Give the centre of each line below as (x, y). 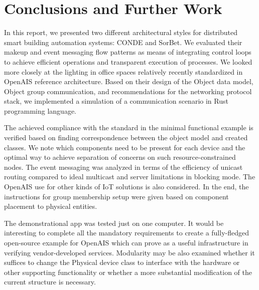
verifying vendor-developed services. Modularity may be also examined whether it (129, 252)
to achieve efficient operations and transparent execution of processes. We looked (128, 61)
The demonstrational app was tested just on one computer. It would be (114, 223)
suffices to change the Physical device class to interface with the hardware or (122, 262)
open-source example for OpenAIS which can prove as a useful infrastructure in (126, 242)
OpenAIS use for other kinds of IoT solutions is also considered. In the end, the (126, 187)
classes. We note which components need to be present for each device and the (125, 147)
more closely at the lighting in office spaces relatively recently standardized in (123, 71)
